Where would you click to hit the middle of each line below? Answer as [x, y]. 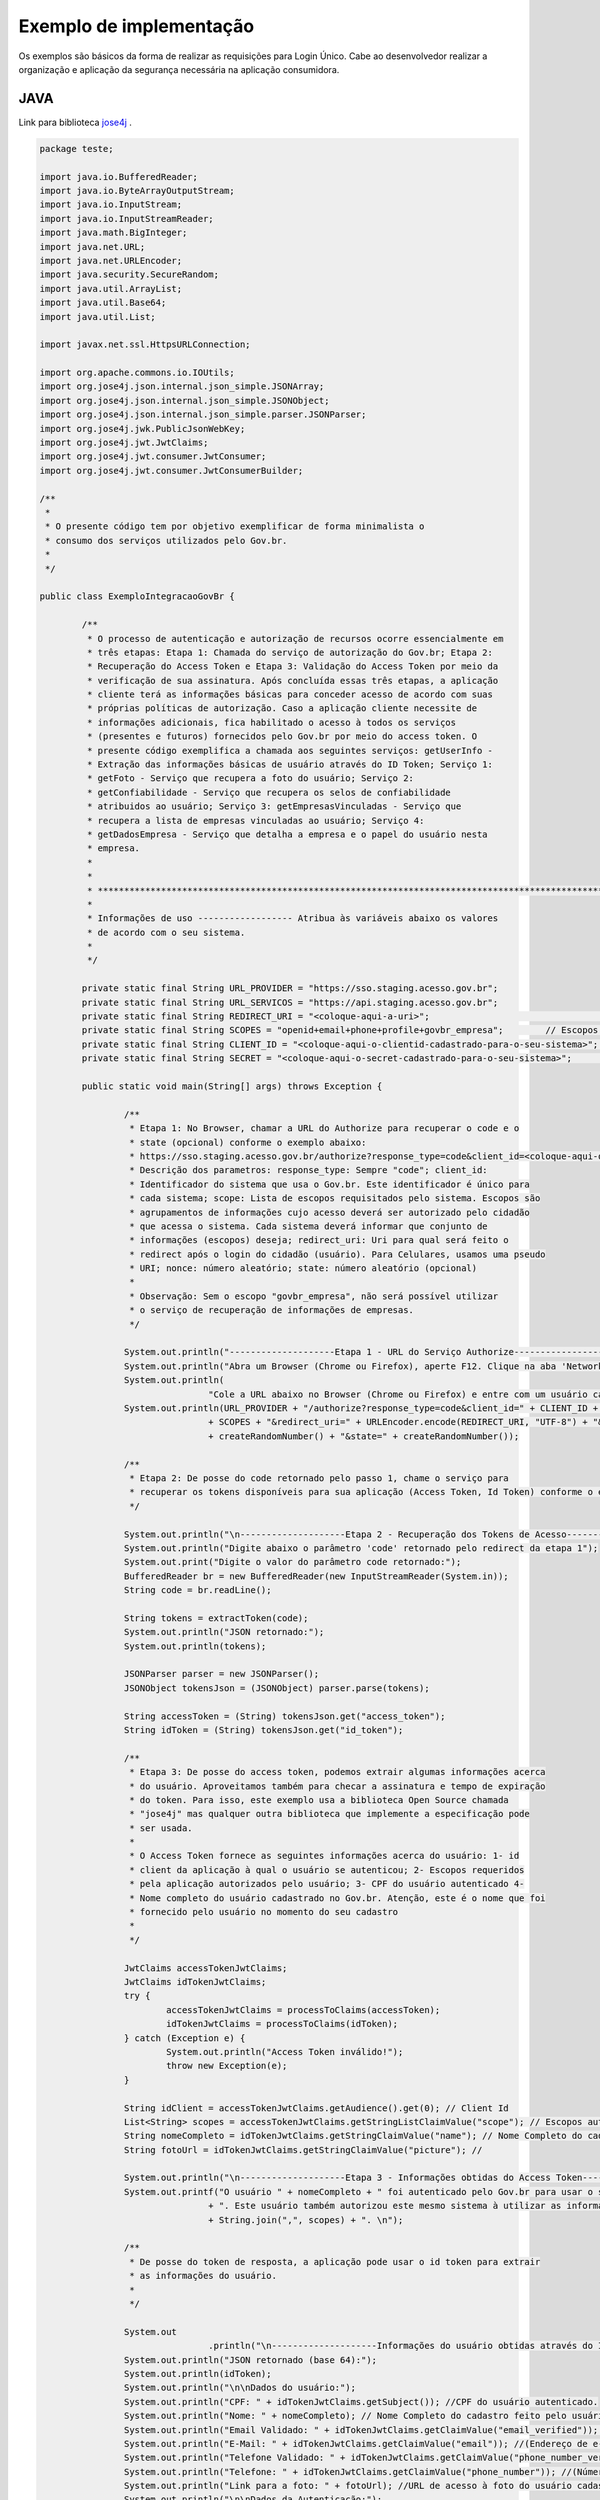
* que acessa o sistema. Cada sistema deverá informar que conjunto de [308, 1226]
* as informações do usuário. [202, 2276]
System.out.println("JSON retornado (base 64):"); [250, 2359]
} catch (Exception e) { [184, 2038]
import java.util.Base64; [103, 303]
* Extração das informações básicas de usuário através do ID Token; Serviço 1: [290, 764]
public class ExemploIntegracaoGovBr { [137, 596]
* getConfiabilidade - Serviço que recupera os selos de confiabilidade [269, 792]
